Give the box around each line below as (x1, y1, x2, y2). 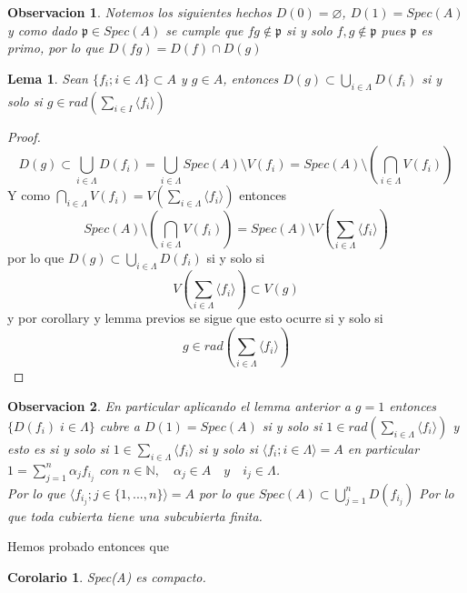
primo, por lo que (7, 38, 104, 57)
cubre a (99, 416, 140, 435)
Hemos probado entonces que (7, 537, 169, 556)
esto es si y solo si (7, 438, 109, 457)
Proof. (7, 126, 41, 146)
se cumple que (165, 20, 243, 39)
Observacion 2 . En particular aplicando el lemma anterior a (7, 397, 351, 416)
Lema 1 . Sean (7, 68, 88, 87)
